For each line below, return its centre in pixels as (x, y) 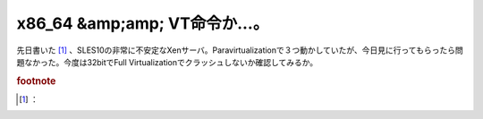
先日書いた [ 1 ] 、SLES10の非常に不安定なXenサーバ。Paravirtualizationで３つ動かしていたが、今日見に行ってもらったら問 (240, 50)
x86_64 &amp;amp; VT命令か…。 (143, 23)
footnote (36, 81)
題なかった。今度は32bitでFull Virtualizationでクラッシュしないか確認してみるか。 (167, 62)
